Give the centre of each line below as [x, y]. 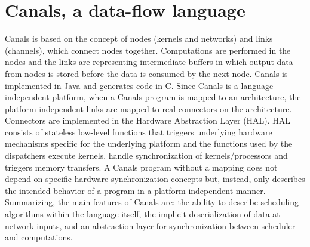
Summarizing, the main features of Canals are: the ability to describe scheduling [152, 202]
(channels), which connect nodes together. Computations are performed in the [148, 50]
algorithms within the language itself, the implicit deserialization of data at [142, 214]
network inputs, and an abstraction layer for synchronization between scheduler [150, 225]
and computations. [39, 237]
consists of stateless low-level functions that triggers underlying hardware [139, 132]
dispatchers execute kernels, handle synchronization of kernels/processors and [146, 155]
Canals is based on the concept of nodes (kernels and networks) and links [139, 38]
